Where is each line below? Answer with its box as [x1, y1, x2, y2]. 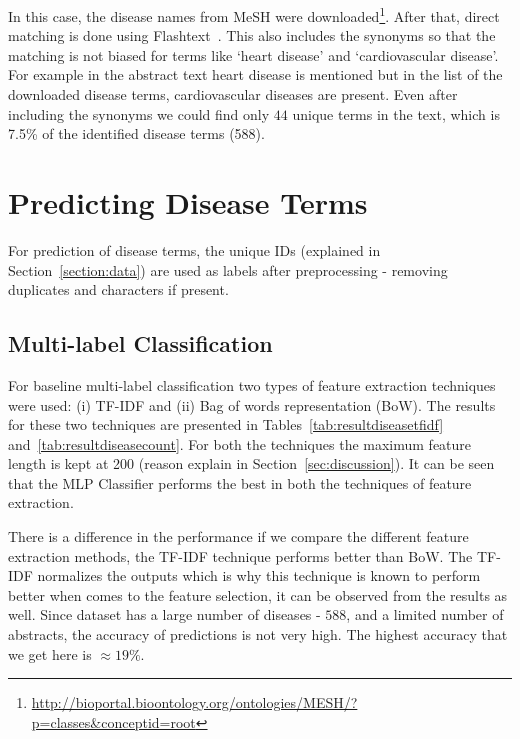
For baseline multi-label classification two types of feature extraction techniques [8, 374, 496, 395]
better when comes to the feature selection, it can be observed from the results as [8, 584, 508, 605]
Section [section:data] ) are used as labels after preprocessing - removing [8, 259, 448, 280]
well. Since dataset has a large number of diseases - [8, 604, 321, 625]
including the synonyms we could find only [8, 103, 270, 124]
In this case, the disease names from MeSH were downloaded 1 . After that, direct [8, 3, 500, 26]
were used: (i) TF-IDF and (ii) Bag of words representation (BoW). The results [8, 394, 496, 415]
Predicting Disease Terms [8, 182, 368, 222]
